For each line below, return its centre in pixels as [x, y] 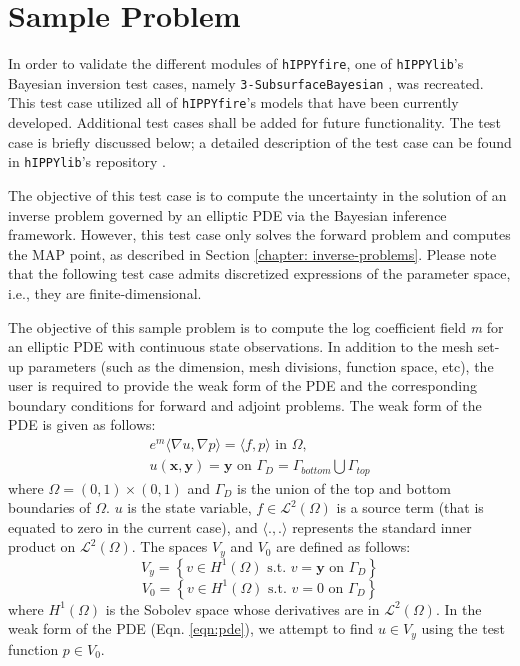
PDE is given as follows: [82, 424]
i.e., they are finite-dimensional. [105, 292]
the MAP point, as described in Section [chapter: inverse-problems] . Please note [252, 253]
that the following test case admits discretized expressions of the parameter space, [259, 273]
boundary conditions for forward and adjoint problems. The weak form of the [245, 404]
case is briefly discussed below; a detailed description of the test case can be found [260, 141]
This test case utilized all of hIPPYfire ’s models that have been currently [233, 102]
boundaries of [49, 507]
